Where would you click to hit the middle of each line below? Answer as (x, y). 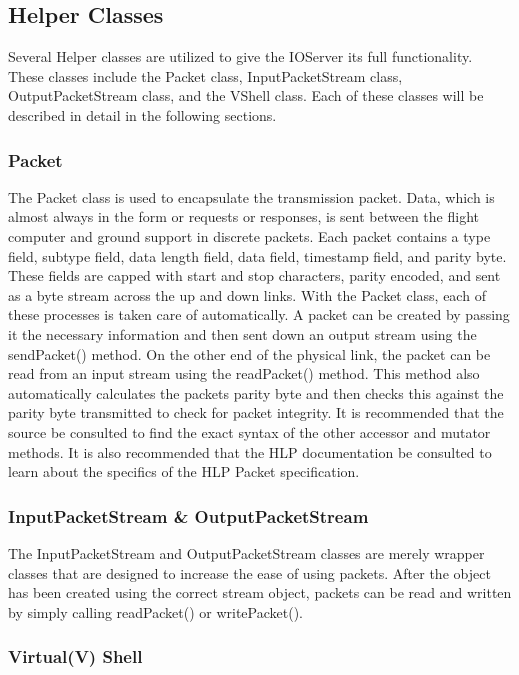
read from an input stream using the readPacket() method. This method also (244, 373)
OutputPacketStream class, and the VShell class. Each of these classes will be (246, 95)
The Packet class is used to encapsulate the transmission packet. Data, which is (251, 196)
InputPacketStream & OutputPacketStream (188, 515)
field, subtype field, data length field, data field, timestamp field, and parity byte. (257, 255)
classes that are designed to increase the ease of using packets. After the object (249, 572)
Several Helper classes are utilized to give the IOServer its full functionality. (240, 56)
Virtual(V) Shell (75, 656)
